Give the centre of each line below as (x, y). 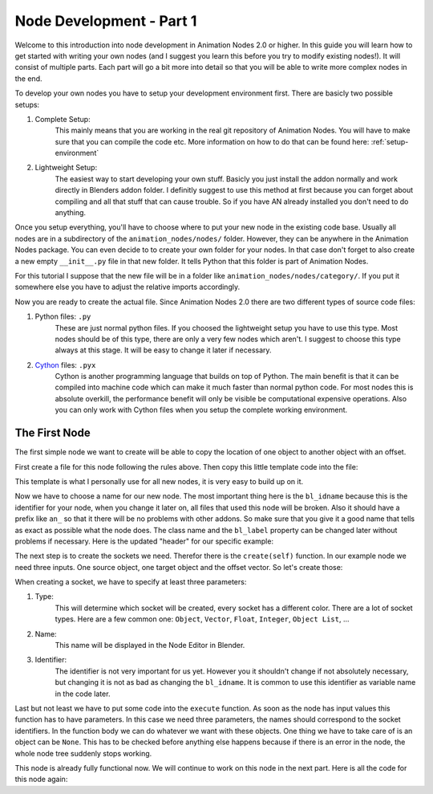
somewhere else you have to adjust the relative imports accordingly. (127, 287)
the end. (28, 78)
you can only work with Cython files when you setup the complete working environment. (201, 410)
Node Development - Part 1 (106, 21)
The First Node (53, 433)
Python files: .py (63, 316)
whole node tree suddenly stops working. (83, 753)
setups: (27, 104)
